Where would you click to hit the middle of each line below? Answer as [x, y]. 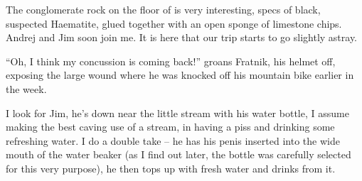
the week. [26, 88]
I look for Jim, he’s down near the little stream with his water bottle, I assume [177, 113]
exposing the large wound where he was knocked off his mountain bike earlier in [180, 75]
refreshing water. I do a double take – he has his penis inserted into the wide [173, 140]
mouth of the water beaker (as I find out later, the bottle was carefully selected [179, 154]
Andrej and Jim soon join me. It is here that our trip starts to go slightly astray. [182, 37]
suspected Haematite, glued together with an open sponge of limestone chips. [174, 23]
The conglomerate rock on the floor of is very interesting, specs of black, [163, 9]
